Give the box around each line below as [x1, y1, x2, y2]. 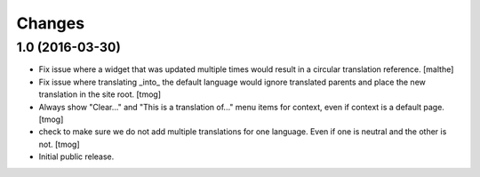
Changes [16, 13, 84, 33]
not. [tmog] [38, 139, 80, 149]
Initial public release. [38, 151, 115, 162]
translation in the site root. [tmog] [38, 89, 162, 100]
